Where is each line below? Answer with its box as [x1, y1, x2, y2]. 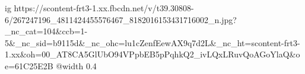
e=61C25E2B [5, 59, 53, 72]
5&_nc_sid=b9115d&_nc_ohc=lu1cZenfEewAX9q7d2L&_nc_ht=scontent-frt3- [5, 36, 300, 49]
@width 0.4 [56, 59, 97, 72]
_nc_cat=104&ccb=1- [5, 25, 88, 37]
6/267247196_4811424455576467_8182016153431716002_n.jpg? [5, 13, 237, 25]
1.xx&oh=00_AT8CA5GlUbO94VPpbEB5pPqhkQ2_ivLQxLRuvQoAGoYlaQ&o [5, 48, 300, 60]
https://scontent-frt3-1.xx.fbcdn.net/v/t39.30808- [14, 2, 194, 14]
